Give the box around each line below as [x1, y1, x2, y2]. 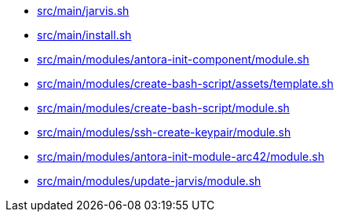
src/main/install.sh [37, 28, 132, 42]
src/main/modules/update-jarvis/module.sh [37, 174, 261, 187]
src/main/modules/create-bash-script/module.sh [37, 101, 290, 114]
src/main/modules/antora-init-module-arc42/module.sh [37, 150, 324, 163]
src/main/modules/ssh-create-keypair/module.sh [37, 125, 291, 139]
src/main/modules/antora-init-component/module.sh [37, 53, 309, 66]
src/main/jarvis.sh [37, 4, 130, 17]
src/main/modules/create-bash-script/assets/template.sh [37, 77, 334, 90]
